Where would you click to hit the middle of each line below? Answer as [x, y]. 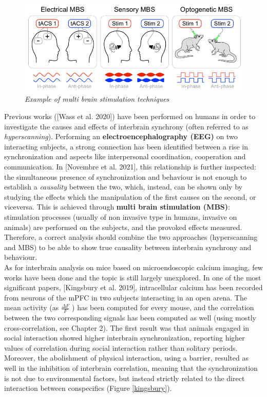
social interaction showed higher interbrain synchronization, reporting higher [125, 338]
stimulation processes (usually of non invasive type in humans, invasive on [121, 216]
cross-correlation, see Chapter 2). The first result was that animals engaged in [127, 327]
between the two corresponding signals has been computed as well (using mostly [130, 318]
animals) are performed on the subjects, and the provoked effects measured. [123, 227]
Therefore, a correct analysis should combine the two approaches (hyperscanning [131, 237]
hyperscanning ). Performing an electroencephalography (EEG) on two [121, 136]
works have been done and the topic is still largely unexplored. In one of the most [133, 277]
